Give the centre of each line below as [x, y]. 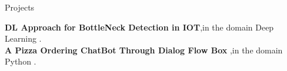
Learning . [23, 38]
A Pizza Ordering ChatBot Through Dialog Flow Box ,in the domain [144, 50]
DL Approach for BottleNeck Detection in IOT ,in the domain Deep [139, 27]
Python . [21, 61]
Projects [20, 7]
